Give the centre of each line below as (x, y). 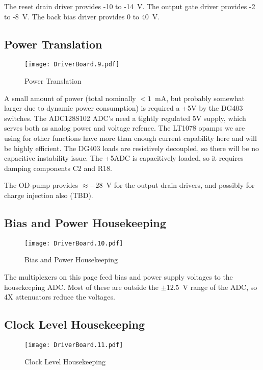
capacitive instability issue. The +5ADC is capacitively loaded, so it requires (124, 158)
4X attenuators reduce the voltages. (60, 297)
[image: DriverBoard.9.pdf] (72, 65)
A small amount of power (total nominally (70, 98)
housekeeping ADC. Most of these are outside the (82, 287)
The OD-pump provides (41, 185)
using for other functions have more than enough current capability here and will (130, 138)
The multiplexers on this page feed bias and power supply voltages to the (119, 277)
